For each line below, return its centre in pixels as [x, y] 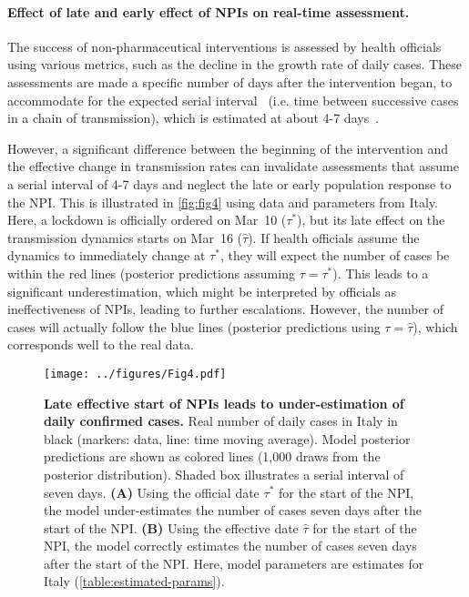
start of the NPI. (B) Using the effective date [171, 527]
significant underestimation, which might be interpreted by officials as [202, 291]
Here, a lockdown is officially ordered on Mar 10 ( [147, 220]
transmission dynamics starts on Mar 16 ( [125, 237]
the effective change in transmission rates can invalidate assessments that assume [233, 166]
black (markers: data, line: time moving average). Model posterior [227, 438]
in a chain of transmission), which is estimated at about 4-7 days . [194, 118]
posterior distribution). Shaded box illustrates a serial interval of [224, 474]
